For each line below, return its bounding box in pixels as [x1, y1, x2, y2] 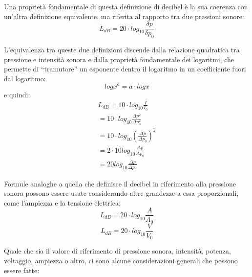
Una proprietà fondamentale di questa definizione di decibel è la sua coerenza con [4, 1, 248, 11]
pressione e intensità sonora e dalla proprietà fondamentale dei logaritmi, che [4, 54, 234, 64]
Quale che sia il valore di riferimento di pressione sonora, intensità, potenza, [4, 246, 231, 256]
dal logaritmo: [4, 73, 46, 83]
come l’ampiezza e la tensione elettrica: [4, 197, 121, 208]
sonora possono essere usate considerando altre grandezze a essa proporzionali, [4, 188, 239, 198]
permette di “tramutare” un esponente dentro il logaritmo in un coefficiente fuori [4, 64, 246, 74]
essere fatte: [4, 265, 40, 275]
